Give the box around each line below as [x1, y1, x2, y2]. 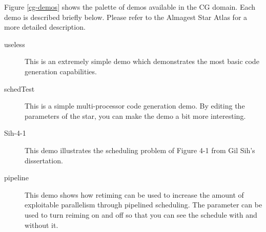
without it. [25, 219, 58, 230]
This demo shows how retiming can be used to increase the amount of [25, 189, 244, 200]
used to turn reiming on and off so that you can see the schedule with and [25, 209, 257, 220]
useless [4, 38, 25, 49]
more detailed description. [4, 22, 86, 32]
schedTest [4, 83, 35, 94]
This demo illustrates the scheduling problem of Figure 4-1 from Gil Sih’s [25, 144, 255, 155]
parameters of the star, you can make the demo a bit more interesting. [25, 110, 246, 121]
